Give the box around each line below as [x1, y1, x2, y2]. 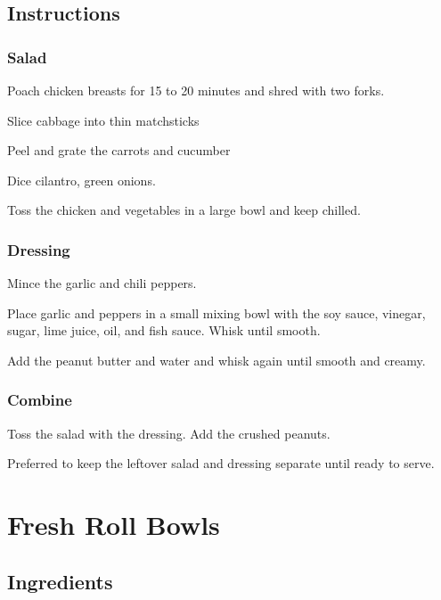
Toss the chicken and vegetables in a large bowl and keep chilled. [7, 201, 361, 219]
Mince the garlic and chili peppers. [7, 274, 197, 292]
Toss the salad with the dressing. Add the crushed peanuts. [7, 423, 331, 442]
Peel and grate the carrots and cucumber [7, 141, 231, 160]
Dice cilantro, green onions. [7, 170, 156, 189]
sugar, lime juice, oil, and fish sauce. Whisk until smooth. [7, 321, 321, 340]
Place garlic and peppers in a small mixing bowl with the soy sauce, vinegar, [7, 303, 426, 322]
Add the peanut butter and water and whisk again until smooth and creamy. [7, 350, 426, 369]
